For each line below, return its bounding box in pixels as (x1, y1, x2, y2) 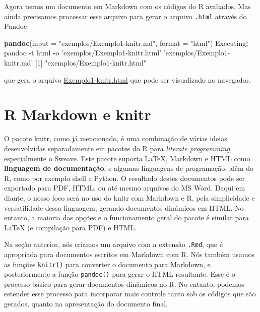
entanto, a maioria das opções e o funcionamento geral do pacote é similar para (4, 212, 249, 223)
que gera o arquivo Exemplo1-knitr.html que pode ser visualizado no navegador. (4, 74, 251, 85)
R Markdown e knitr (4, 104, 151, 124)
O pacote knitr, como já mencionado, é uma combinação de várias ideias (4, 133, 227, 144)
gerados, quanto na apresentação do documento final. (4, 298, 168, 309)
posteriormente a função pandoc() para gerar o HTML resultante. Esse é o (4, 269, 235, 279)
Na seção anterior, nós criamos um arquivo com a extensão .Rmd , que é (4, 239, 223, 249)
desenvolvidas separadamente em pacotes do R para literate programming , (4, 143, 232, 153)
